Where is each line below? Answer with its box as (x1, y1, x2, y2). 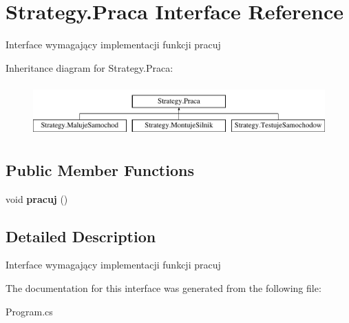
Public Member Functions (6, 159, 194, 180)
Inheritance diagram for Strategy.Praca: (6, 60, 173, 75)
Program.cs (6, 304, 53, 318)
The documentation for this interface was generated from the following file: (6, 281, 321, 295)
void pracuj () (6, 191, 68, 206)
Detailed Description (6, 225, 156, 246)
